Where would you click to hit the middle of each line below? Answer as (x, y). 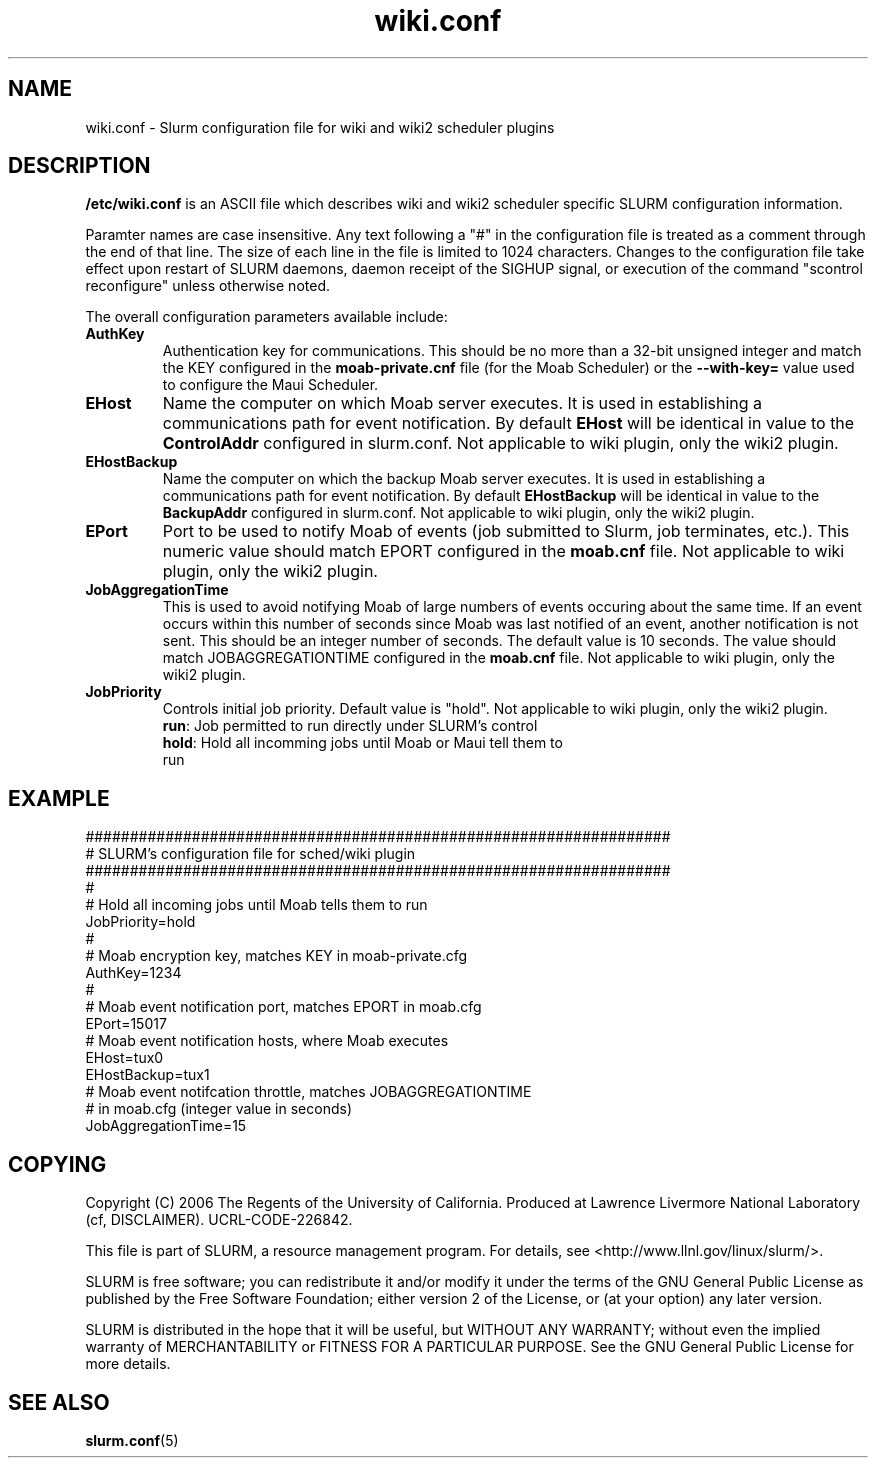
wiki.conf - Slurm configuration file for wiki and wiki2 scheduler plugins (320, 127)
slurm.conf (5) (132, 1440)
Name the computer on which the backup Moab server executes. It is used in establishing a (464, 479)
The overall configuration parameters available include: (266, 317)
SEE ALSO (59, 1402)
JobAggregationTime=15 (166, 1126)
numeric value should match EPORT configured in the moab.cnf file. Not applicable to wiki (503, 551)
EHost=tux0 (124, 1058)
